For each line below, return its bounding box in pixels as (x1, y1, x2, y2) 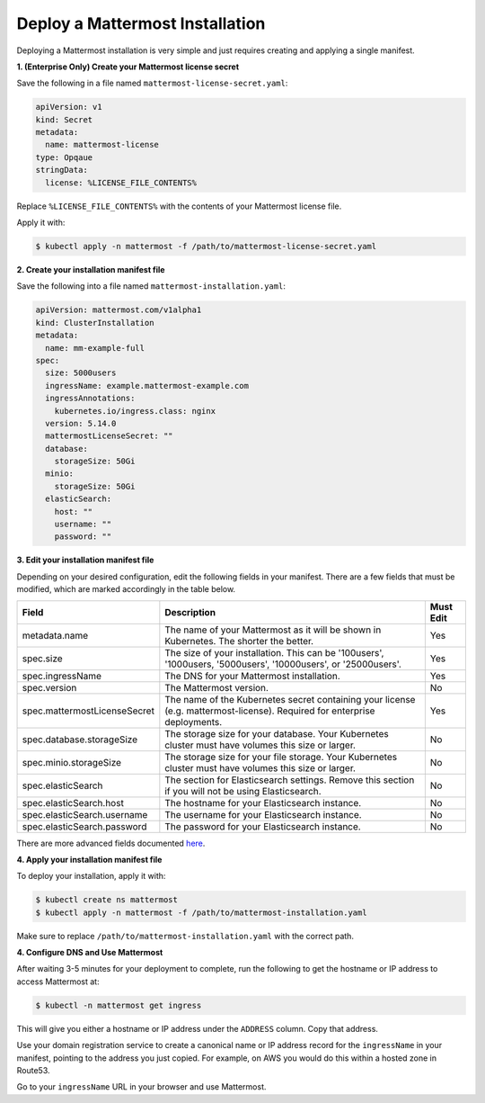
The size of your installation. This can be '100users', (164, 646, 384, 659)
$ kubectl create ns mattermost (35, 895, 179, 905)
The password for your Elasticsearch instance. (164, 820, 361, 832)
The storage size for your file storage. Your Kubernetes (164, 750, 398, 763)
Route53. (16, 1065, 50, 1076)
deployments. (164, 715, 223, 728)
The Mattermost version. (164, 681, 269, 694)
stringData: (35, 165, 89, 175)
